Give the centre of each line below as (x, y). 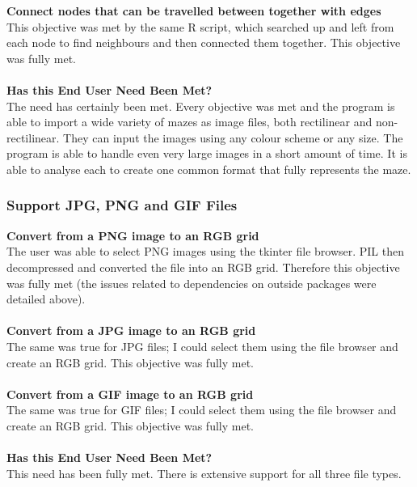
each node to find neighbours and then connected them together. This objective (204, 42)
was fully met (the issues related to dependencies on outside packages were (192, 283)
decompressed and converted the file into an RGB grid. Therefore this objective (203, 267)
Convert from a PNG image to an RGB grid (133, 235)
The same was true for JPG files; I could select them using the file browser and (202, 346)
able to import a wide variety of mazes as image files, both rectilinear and (190, 122)
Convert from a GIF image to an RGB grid (130, 394)
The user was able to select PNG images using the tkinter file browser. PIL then (206, 251)
